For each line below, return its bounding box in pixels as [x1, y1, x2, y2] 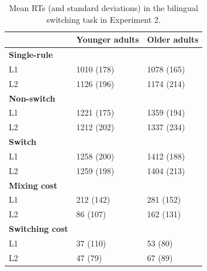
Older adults [147, 33, 199, 46]
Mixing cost [9, 179, 57, 191]
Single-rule [9, 48, 53, 61]
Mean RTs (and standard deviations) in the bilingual [9, 2, 198, 13]
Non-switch [9, 92, 56, 104]
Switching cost [9, 223, 68, 235]
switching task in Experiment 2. [46, 13, 161, 25]
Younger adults [76, 33, 139, 46]
